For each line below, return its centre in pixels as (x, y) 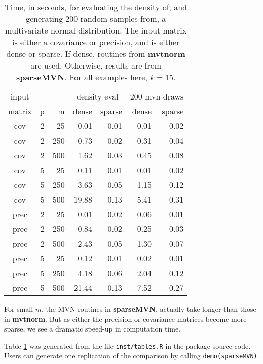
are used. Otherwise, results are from (96, 65)
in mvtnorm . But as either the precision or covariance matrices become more (125, 319)
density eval (98, 96)
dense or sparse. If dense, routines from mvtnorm (96, 54)
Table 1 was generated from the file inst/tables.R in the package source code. (127, 345)
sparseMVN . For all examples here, (82, 77)
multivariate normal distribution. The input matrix (96, 30)
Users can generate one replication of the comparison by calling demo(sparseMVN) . (132, 356)
